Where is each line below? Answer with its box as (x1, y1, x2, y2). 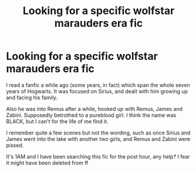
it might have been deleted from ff (6, 159, 89, 166)
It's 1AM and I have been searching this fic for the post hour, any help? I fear (6, 153, 190, 160)
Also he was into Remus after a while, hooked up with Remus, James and (6, 105, 183, 112)
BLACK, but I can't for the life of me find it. (6, 117, 109, 124)
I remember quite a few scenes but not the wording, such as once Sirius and (6, 129, 191, 136)
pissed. (6, 141, 24, 149)
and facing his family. (6, 94, 58, 101)
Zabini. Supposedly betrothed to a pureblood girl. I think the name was (6, 112, 177, 119)
